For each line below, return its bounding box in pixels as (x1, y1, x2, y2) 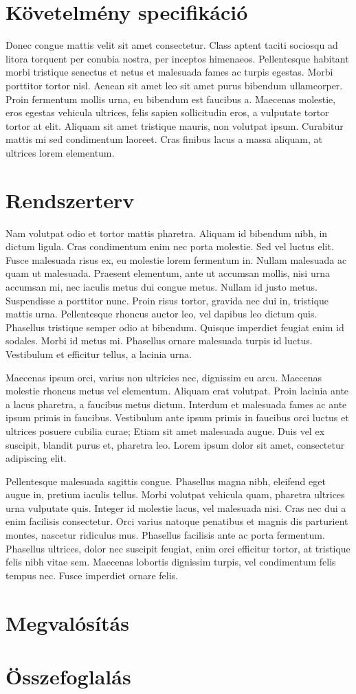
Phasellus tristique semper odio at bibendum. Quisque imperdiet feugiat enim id (5, 320, 344, 334)
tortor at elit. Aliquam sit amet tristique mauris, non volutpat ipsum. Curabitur (5, 118, 344, 133)
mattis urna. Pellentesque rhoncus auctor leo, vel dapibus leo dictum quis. (5, 306, 318, 321)
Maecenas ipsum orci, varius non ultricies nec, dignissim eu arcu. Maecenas (5, 370, 322, 384)
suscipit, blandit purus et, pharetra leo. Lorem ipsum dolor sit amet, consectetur (5, 437, 345, 451)
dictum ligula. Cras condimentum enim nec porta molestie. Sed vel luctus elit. (5, 239, 334, 254)
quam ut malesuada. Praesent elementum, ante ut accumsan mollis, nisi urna (5, 266, 330, 280)
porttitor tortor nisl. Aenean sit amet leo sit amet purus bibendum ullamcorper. (5, 78, 343, 92)
